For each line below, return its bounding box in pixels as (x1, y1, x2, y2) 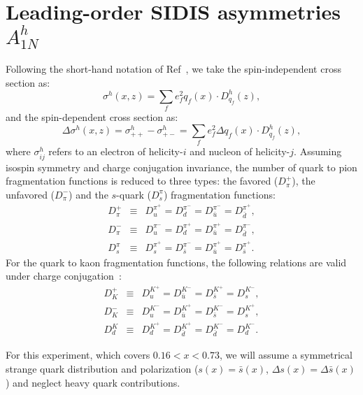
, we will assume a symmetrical (219, 347, 353, 362)
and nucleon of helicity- (190, 144, 290, 159)
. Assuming (294, 144, 342, 159)
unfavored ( (6, 187, 55, 201)
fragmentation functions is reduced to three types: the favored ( (6, 173, 278, 188)
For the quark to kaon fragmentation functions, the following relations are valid (6, 254, 347, 269)
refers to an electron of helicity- (48, 144, 183, 159)
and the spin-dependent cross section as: (6, 110, 178, 124)
